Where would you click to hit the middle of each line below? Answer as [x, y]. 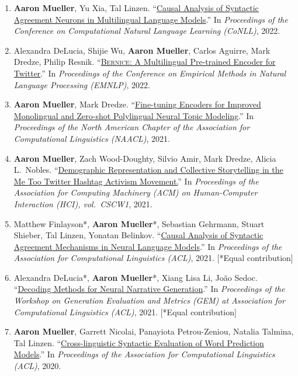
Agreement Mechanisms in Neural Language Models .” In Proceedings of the [148, 246]
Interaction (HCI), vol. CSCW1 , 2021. [83, 203]
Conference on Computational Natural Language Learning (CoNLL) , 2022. [147, 31]
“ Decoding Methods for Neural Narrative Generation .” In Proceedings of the [149, 289]
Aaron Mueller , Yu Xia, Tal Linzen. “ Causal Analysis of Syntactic [136, 8]
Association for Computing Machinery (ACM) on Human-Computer [136, 192]
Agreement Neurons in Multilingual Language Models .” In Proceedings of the [151, 19]
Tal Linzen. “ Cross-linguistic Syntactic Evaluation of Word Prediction [139, 342]
